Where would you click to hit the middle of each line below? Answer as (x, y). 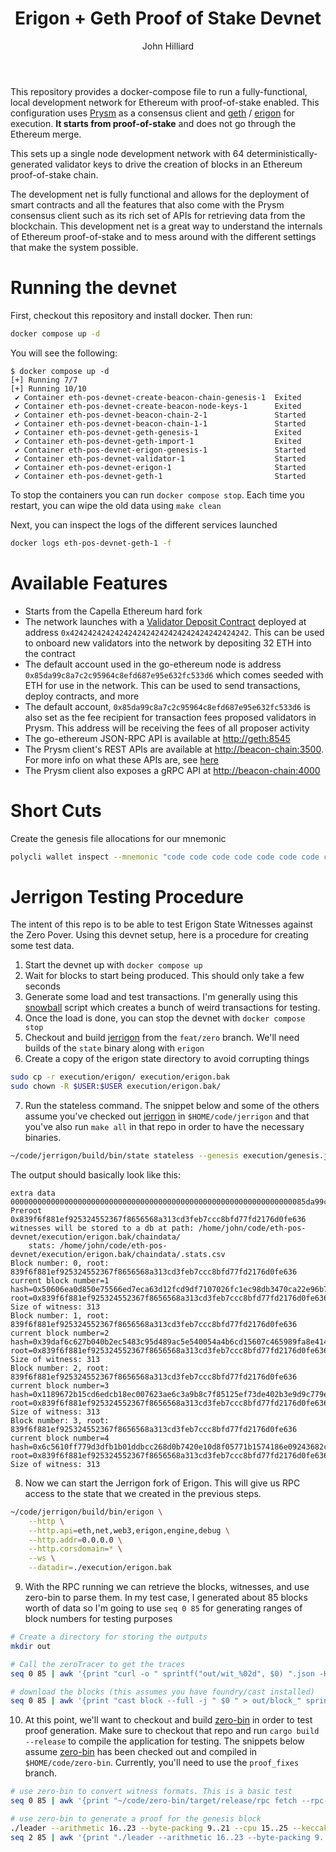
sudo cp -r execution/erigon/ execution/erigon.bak (120, 1077)
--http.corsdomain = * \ (75, 1549)
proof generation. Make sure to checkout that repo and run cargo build (172, 1731)
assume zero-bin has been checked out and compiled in (141, 1752)
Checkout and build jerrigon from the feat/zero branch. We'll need (162, 1038)
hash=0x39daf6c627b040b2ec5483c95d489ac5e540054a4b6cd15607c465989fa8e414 (169, 1342)
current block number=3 (60, 1385)
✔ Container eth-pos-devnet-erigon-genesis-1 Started (160, 450)
